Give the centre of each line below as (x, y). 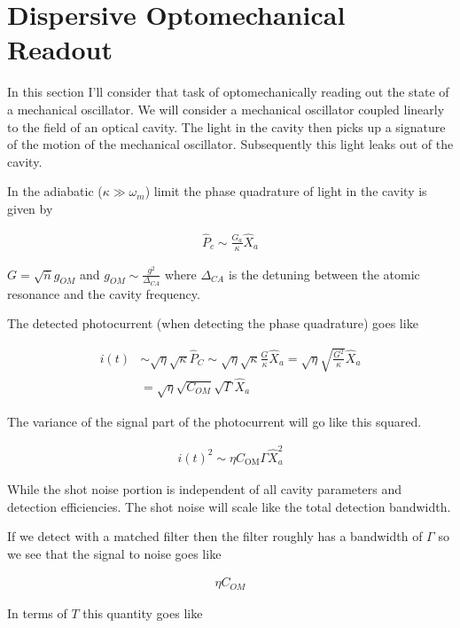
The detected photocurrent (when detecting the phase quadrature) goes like (213, 323)
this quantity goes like (143, 612)
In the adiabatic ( (55, 191)
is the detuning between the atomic (324, 274)
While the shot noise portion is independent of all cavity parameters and (204, 488)
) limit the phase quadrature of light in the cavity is (286, 191)
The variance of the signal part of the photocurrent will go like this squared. (214, 421)
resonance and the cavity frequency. (104, 293)
